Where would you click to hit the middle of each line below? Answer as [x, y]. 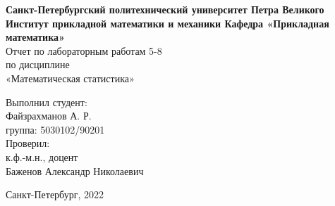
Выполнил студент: [47, 102]
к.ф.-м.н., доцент [42, 156]
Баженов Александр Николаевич [75, 170]
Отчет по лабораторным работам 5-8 [84, 50]
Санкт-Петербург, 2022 [55, 194]
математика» [35, 37]
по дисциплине [38, 64]
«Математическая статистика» [70, 78]
